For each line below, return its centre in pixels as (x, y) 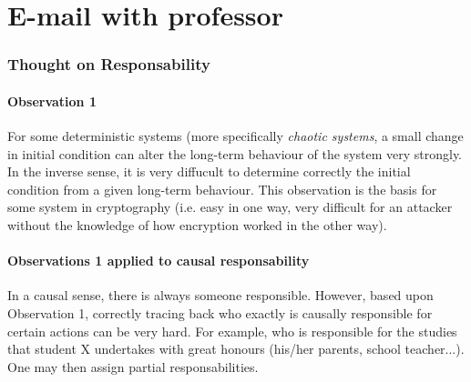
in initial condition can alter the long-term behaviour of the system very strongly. (235, 153)
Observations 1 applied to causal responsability (159, 261)
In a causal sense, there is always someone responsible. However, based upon (220, 295)
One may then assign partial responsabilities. (133, 366)
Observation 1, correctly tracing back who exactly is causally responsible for (220, 312)
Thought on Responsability (109, 64)
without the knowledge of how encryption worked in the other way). (197, 224)
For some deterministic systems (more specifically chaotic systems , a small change (235, 136)
